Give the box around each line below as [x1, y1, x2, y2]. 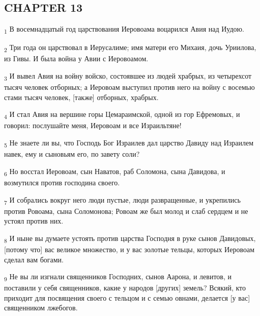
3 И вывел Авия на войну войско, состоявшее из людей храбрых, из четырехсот [4, 70, 252, 82]
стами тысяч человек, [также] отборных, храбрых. [4, 91, 159, 102]
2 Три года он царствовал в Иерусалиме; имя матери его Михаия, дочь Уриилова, [4, 42, 256, 54]
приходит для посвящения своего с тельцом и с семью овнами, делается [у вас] [4, 292, 250, 303]
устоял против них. [4, 215, 64, 226]
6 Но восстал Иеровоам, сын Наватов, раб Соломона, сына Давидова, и [4, 165, 225, 178]
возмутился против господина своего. [4, 177, 120, 187]
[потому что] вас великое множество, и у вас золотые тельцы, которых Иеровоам [4, 244, 255, 254]
